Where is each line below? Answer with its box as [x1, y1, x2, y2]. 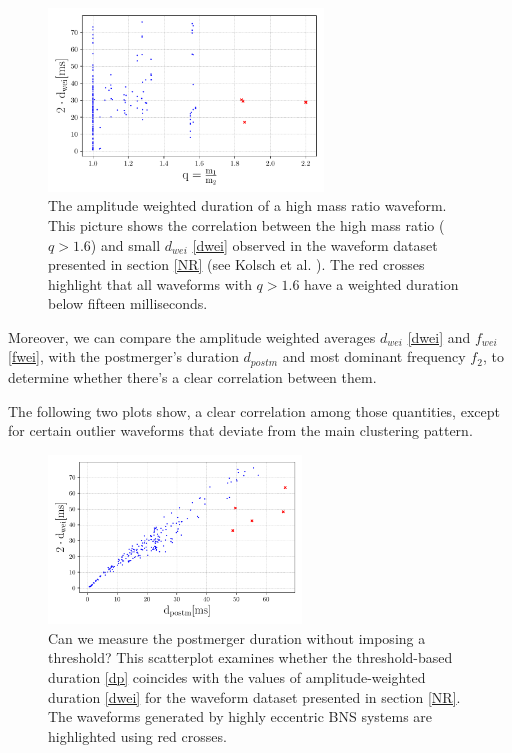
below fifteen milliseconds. [48, 293, 208, 314]
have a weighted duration [304, 273, 459, 294]
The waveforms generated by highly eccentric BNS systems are [48, 706, 433, 727]
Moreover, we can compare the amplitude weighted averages [8, 326, 376, 347]
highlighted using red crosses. [48, 725, 227, 746]
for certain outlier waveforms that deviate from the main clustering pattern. [8, 420, 473, 441]
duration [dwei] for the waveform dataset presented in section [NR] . [48, 686, 461, 707]
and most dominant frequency [282, 346, 466, 367]
